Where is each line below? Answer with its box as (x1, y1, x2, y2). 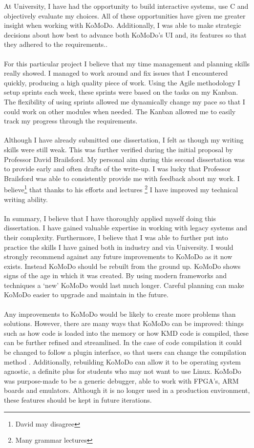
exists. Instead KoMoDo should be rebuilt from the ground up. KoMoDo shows (4, 261, 241, 271)
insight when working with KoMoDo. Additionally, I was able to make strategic (4, 20, 241, 30)
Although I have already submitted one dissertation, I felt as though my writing (4, 135, 244, 145)
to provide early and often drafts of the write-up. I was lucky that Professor (4, 163, 231, 174)
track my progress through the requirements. (4, 116, 138, 126)
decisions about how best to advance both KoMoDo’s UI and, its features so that (4, 29, 247, 40)
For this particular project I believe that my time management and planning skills (4, 58, 250, 68)
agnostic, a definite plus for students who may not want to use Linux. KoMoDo (4, 366, 241, 376)
